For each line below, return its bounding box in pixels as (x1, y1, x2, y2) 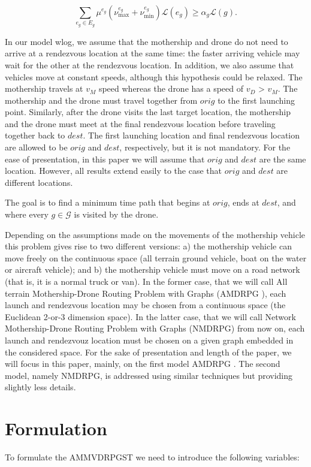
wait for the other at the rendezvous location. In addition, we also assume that (5, 58, 294, 71)
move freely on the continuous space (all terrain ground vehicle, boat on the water (5, 251, 307, 264)
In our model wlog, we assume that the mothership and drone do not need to (5, 35, 288, 47)
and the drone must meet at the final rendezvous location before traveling (5, 117, 276, 129)
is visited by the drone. (74, 208, 159, 221)
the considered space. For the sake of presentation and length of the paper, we (5, 345, 292, 358)
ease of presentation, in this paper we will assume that (5, 152, 205, 165)
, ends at (227, 196, 259, 209)
